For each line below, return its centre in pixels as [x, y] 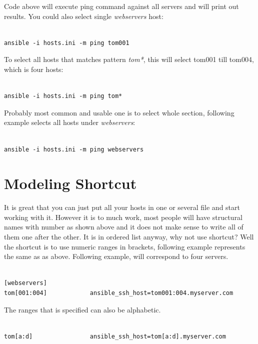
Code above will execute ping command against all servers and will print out [121, 6]
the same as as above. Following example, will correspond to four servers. [116, 256]
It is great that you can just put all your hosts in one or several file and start [122, 207]
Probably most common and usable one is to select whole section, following [119, 112]
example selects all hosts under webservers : [70, 122]
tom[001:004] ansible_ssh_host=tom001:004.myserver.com [119, 293]
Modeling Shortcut [70, 183]
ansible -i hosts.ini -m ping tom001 [67, 43]
